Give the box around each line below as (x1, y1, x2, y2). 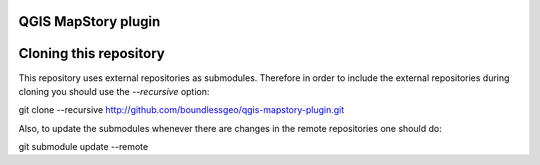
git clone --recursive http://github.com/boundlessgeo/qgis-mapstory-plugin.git (18, 104, 345, 116)
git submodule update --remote (18, 141, 149, 153)
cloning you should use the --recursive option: (18, 85, 210, 97)
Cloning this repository (18, 45, 165, 62)
